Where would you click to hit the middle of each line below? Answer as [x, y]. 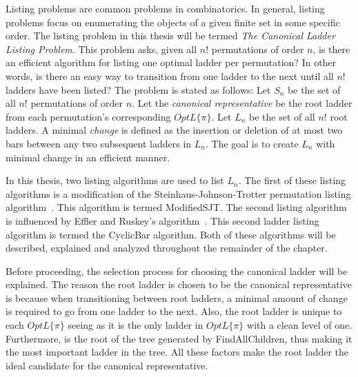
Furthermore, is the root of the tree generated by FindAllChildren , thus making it [179, 338]
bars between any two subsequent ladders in [99, 143]
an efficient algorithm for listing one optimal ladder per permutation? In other [171, 62]
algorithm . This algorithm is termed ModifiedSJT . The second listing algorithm [176, 207]
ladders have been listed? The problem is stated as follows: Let [138, 89]
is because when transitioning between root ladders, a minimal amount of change [177, 297]
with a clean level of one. [300, 325]
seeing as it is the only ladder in [136, 325]
